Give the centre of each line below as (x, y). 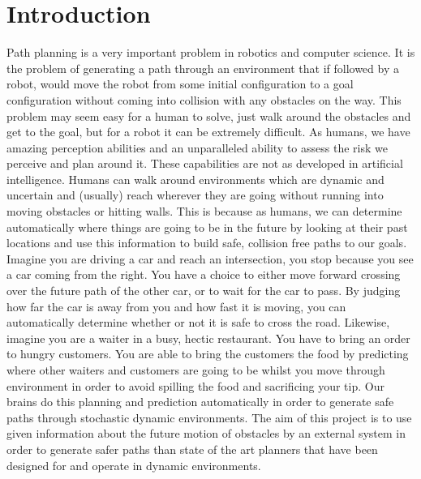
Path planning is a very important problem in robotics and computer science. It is (211, 52)
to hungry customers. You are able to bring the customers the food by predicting (208, 354)
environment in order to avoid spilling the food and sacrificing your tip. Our (195, 385)
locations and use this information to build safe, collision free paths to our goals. (207, 243)
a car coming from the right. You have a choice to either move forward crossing (204, 274)
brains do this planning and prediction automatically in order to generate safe (200, 402)
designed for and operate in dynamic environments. (134, 465)
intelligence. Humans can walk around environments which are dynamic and (195, 179)
